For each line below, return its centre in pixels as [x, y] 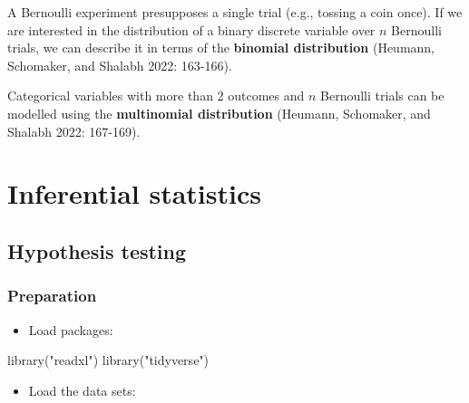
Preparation [52, 296]
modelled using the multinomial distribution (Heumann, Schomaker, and [219, 113]
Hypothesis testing [97, 250]
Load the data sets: [82, 390]
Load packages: [71, 329]
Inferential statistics [134, 193]
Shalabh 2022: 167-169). [74, 131]
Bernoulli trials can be [382, 96]
